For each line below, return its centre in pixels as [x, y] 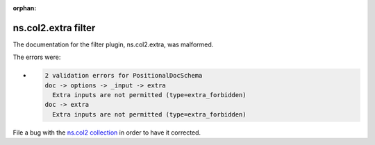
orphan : [25, 8]
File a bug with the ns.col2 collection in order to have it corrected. [107, 133]
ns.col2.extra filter [54, 28]
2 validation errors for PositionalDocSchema [124, 76]
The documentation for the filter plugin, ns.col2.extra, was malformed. [113, 44]
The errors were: [37, 57]
